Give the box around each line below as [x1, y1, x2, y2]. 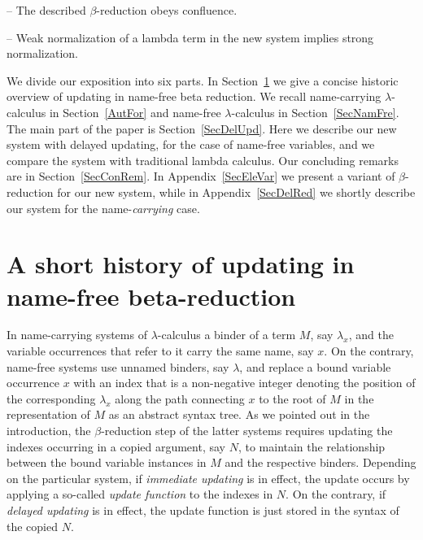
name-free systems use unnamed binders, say [7, 358, 229, 375]
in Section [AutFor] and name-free [49, 103, 221, 120]
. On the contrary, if [286, 486, 386, 503]
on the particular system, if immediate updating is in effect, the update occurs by [7, 469, 410, 486]
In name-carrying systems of [7, 326, 147, 343]
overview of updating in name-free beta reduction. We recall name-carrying [7, 88, 382, 105]
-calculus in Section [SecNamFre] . [231, 103, 399, 120]
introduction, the [7, 422, 91, 438]
